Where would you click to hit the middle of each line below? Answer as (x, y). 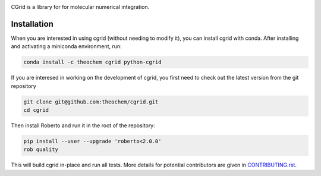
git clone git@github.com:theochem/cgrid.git (91, 102)
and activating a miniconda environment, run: (66, 46)
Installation (32, 24)
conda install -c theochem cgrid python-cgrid (92, 62)
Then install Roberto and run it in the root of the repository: (83, 125)
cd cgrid (36, 110)
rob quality (41, 150)
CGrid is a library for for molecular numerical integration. (80, 7)
